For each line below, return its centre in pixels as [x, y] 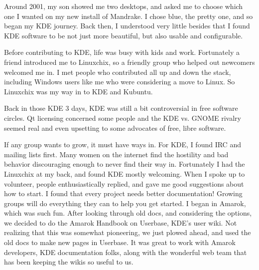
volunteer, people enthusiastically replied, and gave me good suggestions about [124, 183]
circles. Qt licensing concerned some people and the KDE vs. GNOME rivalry [123, 118]
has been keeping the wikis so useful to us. [69, 262]
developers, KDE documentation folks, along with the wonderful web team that [126, 252]
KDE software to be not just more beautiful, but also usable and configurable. [124, 35]
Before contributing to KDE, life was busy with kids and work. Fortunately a [122, 52]
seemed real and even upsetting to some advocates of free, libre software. [115, 128]
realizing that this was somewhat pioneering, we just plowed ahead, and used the [128, 232]
